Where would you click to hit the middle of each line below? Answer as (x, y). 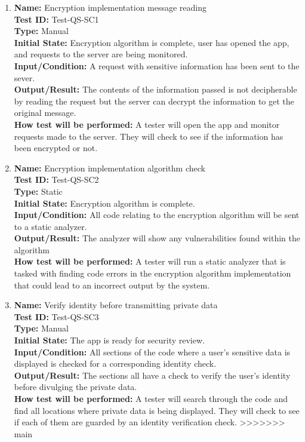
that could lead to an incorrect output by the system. (112, 285)
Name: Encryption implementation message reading (110, 7)
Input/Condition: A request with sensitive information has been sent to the (157, 65)
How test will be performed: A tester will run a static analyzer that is (150, 261)
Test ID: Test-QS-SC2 (56, 179)
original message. (45, 113)
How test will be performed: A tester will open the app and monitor (147, 124)
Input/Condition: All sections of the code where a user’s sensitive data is (152, 352)
